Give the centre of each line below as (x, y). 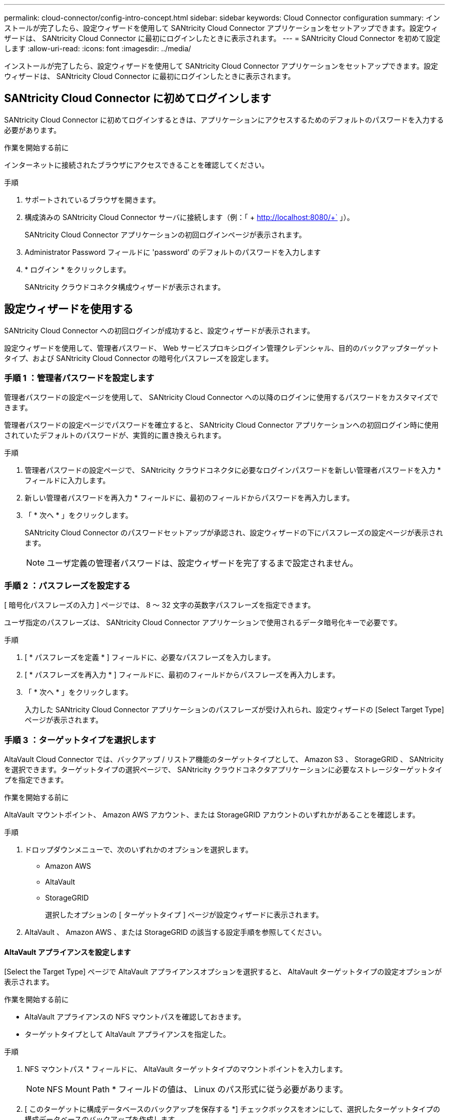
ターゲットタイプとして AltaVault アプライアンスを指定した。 (127, 1034)
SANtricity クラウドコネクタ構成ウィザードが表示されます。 (125, 287)
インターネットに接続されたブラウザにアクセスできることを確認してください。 (137, 165)
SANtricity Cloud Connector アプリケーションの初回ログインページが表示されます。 (166, 234)
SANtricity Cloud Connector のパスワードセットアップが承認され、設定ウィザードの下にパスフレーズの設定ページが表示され (234, 533)
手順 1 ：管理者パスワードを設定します (79, 378)
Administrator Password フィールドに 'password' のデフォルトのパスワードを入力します (173, 252)
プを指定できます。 (36, 779)
